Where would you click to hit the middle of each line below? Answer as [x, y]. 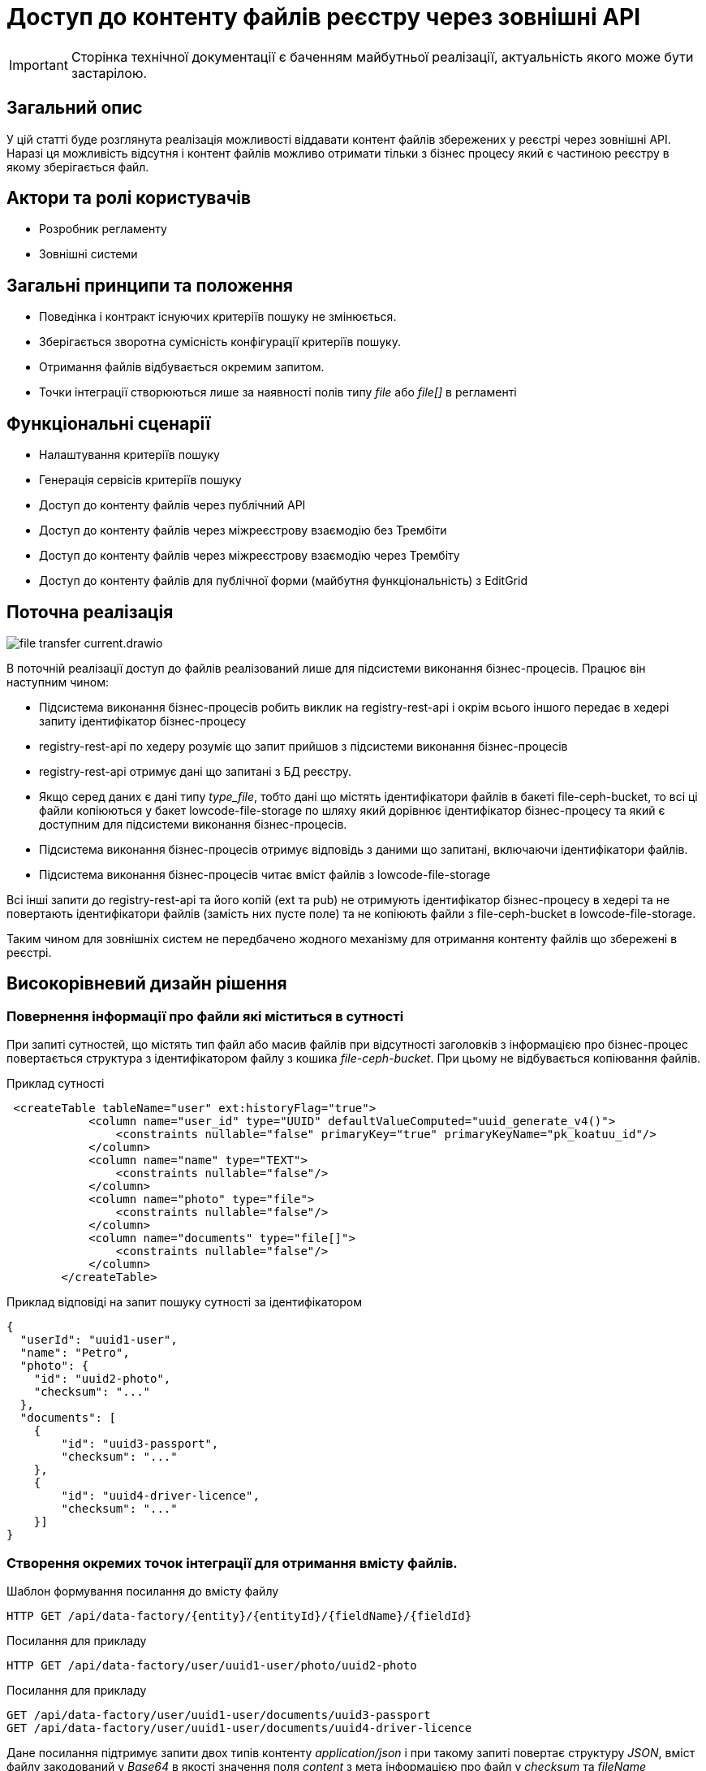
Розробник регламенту [103, 229]
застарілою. [109, 73]
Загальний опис [75, 108]
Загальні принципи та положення [150, 285]
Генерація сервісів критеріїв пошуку [140, 480]
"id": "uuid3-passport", [140, 1444]
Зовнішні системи [88, 254]
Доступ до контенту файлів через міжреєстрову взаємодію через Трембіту [250, 556]
